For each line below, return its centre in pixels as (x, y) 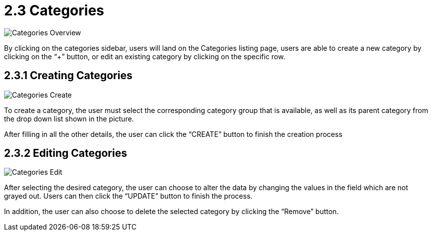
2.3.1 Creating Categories (68, 76)
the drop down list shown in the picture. (69, 118)
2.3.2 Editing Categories (66, 153)
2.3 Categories (54, 10)
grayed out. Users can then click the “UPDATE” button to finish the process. (128, 196)
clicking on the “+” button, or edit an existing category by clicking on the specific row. (145, 56)
